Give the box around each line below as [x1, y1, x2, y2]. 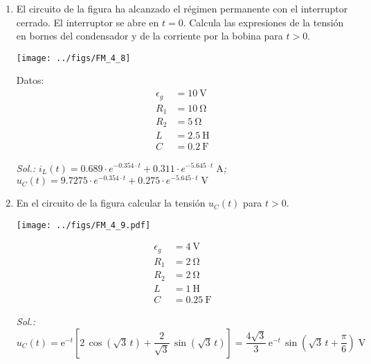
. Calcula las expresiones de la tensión [183, 15, 344, 29]
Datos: [16, 73, 44, 87]
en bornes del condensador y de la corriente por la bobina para [16, 28, 283, 43]
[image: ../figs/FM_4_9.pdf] [16, 220, 151, 230]
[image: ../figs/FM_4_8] [16, 53, 131, 63]
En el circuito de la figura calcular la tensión [16, 196, 206, 210]
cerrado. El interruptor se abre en [16, 15, 159, 29]
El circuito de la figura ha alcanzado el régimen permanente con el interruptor [16, 1, 348, 15]
